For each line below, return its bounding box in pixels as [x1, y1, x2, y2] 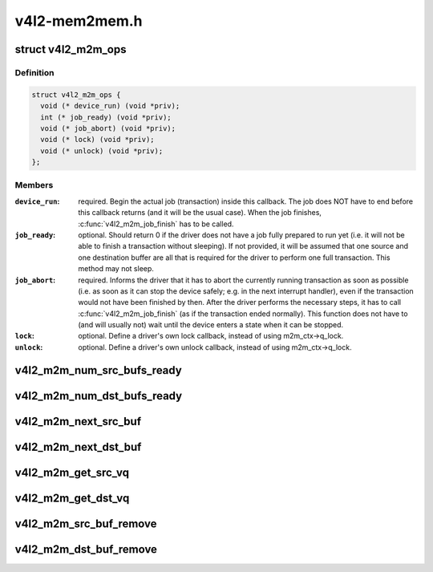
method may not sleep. [78, 264, 154, 274]
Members [14, 180, 54, 191]
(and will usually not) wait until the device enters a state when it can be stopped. [78, 320, 344, 330]
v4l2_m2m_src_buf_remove [14, 517, 157, 530]
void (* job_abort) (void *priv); [40, 124, 176, 132]
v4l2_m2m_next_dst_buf [14, 440, 142, 453]
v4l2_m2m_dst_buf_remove [14, 542, 158, 556]
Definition [14, 67, 55, 78]
